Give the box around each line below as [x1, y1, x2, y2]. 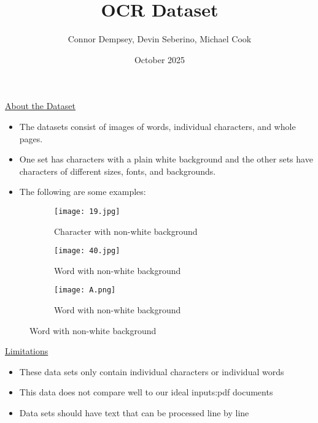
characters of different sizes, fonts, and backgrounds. [19, 164, 216, 177]
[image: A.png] [54, 286, 116, 295]
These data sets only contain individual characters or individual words [19, 365, 284, 378]
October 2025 [134, 53, 185, 66]
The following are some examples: [19, 185, 146, 198]
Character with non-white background [54, 224, 198, 237]
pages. [19, 132, 43, 145]
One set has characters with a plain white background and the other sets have [19, 153, 313, 166]
